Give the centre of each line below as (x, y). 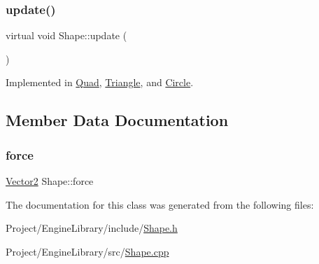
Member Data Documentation (117, 120)
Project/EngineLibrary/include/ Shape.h (92, 228)
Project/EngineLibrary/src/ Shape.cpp (87, 251)
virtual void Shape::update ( (66, 35)
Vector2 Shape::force (50, 181)
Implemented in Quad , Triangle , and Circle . (100, 82)
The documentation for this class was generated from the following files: (160, 204)
